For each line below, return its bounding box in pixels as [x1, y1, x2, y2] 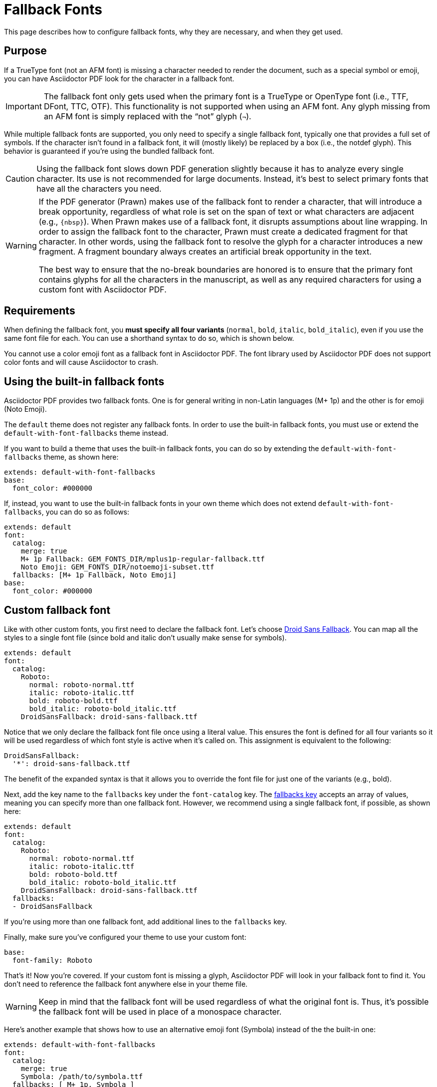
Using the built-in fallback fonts [4, 375, 165, 388]
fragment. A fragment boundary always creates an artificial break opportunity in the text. [38, 246, 372, 257]
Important [5, 101, 42, 111]
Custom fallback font [4, 603, 111, 616]
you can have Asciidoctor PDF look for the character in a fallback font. [4, 74, 234, 83]
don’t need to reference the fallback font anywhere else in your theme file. [4, 980, 248, 989]
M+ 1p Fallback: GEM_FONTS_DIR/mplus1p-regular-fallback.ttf [20, 555, 265, 563]
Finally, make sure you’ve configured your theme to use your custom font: [4, 933, 246, 942]
